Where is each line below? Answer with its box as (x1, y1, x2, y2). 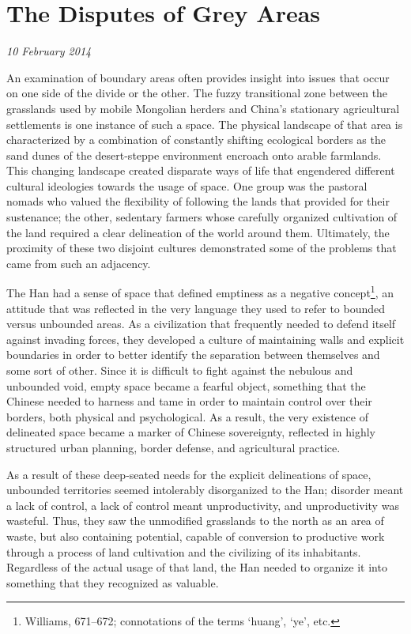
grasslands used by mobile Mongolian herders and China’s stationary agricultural (6, 100, 400, 116)
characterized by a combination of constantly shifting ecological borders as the (6, 131, 386, 148)
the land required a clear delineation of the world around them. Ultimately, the (6, 224, 390, 240)
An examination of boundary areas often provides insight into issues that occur (6, 69, 390, 85)
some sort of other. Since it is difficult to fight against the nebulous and (6, 362, 353, 379)
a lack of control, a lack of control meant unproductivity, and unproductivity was (6, 496, 399, 513)
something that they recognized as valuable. (6, 574, 219, 591)
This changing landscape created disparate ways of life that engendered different (6, 162, 395, 179)
